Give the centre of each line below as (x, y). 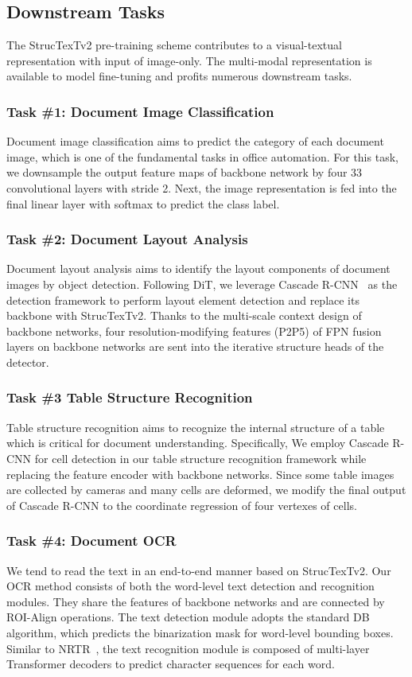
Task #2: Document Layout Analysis (127, 239)
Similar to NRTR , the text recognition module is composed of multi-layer (188, 648)
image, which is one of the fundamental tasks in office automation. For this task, (202, 156)
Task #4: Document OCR (91, 541)
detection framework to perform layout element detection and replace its (183, 300)
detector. (28, 362)
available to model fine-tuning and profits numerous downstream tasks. (179, 76)
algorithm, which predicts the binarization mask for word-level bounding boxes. (200, 632)
